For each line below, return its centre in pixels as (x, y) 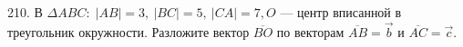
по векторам (310, 31)
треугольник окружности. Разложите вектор (129, 31)
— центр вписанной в (341, 12)
